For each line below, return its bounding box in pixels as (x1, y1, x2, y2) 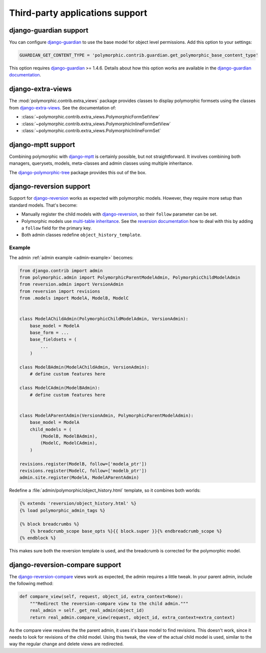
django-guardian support (9, 26, 89, 35)
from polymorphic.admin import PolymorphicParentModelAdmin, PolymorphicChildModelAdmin (19, 274, 241, 280)
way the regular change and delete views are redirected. (9, 641, 124, 647)
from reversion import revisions (19, 289, 100, 294)
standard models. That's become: (9, 202, 78, 208)
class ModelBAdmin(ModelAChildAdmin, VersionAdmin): (19, 364, 150, 370)
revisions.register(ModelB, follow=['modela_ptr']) (19, 461, 147, 467)
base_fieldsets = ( (30, 337, 77, 342)
